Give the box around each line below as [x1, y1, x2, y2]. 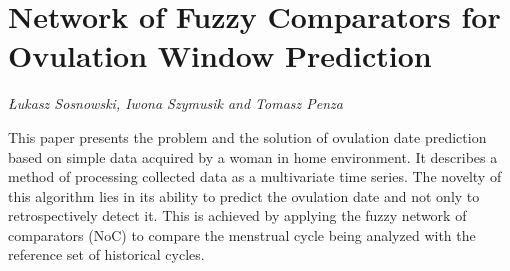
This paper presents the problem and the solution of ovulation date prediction [8, 126, 487, 147]
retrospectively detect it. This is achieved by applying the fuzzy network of [8, 205, 467, 226]
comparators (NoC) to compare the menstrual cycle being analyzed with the [8, 224, 476, 245]
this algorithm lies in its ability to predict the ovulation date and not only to [8, 185, 480, 206]
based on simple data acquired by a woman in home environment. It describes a [8, 146, 498, 167]
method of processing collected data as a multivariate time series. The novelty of [8, 166, 502, 187]
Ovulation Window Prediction [8, 35, 432, 76]
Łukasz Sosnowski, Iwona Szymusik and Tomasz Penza [8, 93, 343, 114]
